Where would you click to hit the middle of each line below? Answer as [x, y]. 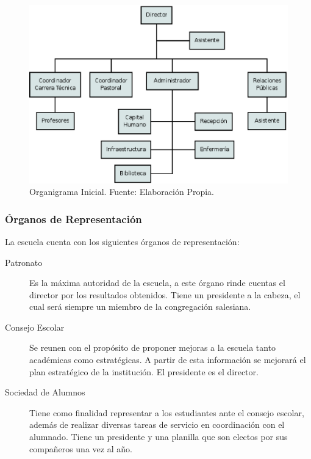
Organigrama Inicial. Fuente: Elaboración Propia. [122, 192]
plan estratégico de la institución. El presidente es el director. [144, 371]
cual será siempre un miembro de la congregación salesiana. [140, 307]
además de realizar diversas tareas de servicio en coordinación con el [157, 424]
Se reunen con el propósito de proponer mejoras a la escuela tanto [153, 347]
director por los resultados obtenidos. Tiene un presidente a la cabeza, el [165, 294]
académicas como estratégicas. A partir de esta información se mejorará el [168, 360]
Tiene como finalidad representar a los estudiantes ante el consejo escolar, [167, 412]
